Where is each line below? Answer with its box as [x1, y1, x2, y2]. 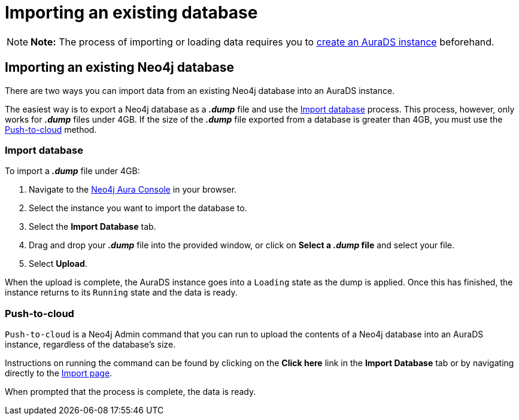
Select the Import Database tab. [29, 221, 156, 232]
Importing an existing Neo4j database [5, 60, 235, 75]
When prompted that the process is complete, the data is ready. [5, 386, 256, 397]
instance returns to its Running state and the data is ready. [5, 287, 238, 298]
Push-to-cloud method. [5, 124, 97, 135]
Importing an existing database [5, 2, 258, 23]
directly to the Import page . [5, 368, 113, 379]
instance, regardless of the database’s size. [5, 339, 176, 350]
